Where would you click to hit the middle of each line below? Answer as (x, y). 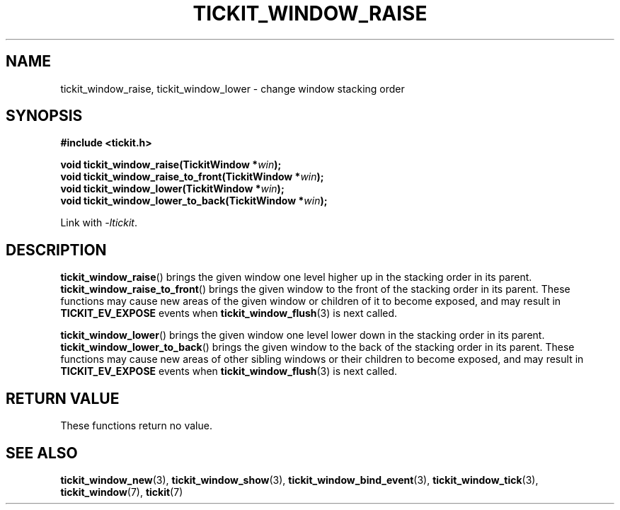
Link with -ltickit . (99, 223)
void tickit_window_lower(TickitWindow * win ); (172, 189)
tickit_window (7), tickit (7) (122, 492)
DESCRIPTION (56, 250)
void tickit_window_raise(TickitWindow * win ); (171, 165)
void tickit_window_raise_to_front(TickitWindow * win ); (192, 177)
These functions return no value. (136, 426)
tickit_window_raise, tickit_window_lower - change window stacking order (232, 88)
